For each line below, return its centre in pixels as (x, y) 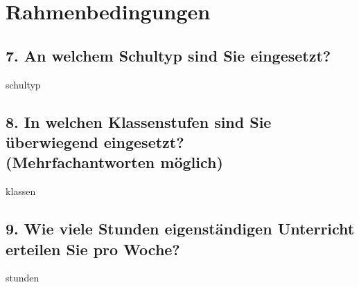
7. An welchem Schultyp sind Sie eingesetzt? (168, 55)
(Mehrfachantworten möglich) (114, 162)
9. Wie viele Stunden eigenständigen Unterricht (180, 229)
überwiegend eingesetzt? (95, 141)
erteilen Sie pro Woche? (93, 249)
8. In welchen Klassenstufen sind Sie (139, 121)
